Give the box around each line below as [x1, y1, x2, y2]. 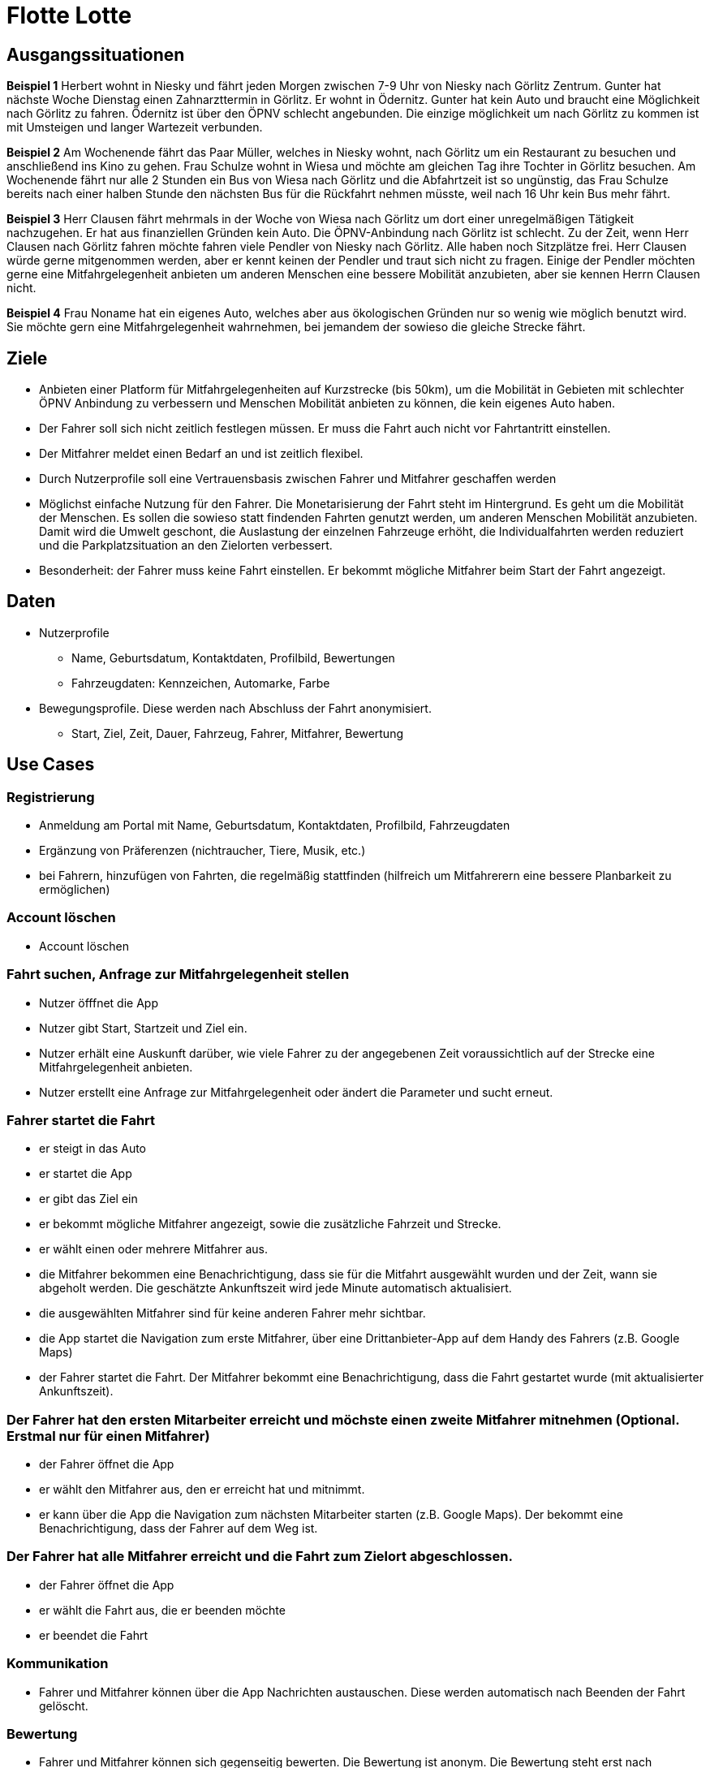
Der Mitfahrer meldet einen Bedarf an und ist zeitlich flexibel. [39, 446, 364, 461]
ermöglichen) [39, 882, 110, 897]
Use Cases [6, 754, 95, 775]
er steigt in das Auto [39, 1141, 146, 1156]
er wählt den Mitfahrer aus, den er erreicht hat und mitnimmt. [39, 1482, 365, 1497]
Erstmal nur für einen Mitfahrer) [6, 1427, 210, 1444]
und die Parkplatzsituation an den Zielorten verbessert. [39, 538, 333, 553]
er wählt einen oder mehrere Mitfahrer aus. [39, 1242, 269, 1257]
